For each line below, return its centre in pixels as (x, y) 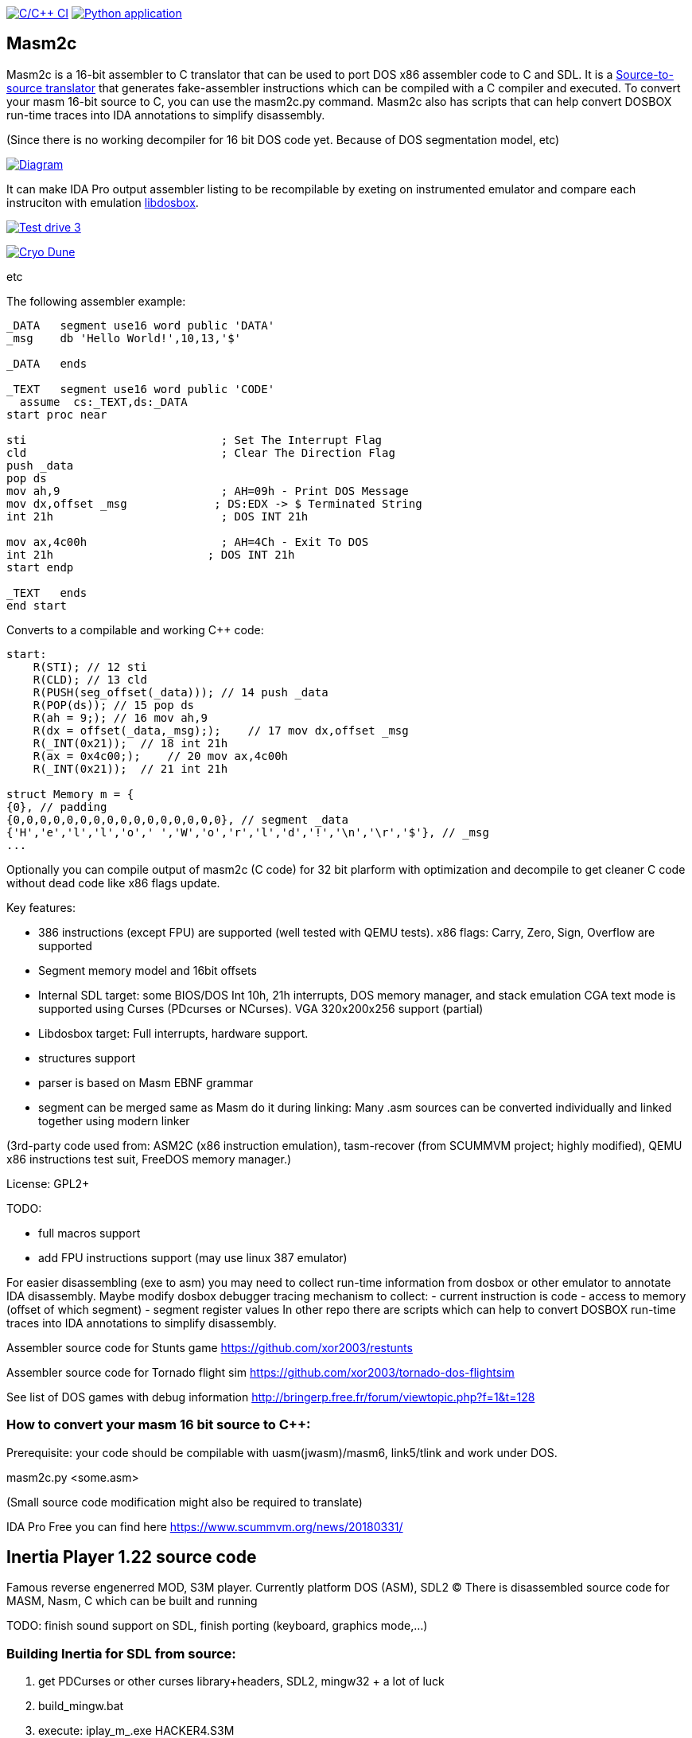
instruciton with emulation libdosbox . (103, 202)
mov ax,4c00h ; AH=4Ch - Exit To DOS (188, 542)
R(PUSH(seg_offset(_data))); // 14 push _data (181, 692)
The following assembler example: (96, 301)
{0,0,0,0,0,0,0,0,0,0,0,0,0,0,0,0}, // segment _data (177, 819)
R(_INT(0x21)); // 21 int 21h (130, 768)
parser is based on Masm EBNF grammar (146, 1082)
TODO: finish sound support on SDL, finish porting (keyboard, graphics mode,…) (217, 1626)
